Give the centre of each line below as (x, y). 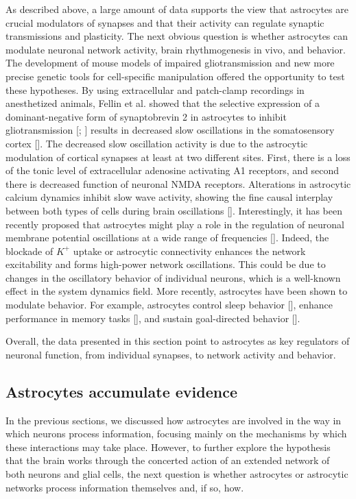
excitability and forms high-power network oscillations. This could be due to (166, 264)
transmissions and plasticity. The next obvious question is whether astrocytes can (177, 36)
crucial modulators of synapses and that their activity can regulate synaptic (165, 22)
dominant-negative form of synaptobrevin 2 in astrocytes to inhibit (146, 116)
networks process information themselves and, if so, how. (125, 487)
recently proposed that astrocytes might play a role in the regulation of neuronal (175, 224)
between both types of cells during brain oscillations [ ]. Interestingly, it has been (174, 210)
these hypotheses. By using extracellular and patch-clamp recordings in (155, 89)
